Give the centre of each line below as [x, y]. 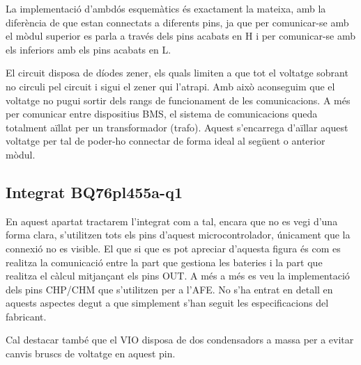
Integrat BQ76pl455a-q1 [94, 192]
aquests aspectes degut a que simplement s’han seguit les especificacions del [167, 303]
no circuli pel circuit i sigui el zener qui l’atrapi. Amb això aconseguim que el [170, 86]
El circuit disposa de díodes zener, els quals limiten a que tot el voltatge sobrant [177, 73]
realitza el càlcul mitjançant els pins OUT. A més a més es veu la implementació [178, 276]
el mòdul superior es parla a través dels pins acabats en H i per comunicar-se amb [180, 36]
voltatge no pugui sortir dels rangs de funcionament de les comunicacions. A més [178, 100]
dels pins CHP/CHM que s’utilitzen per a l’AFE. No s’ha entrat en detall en [169, 289]
